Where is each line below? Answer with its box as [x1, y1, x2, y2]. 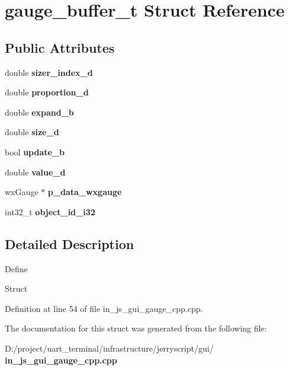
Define [5, 262, 28, 275]
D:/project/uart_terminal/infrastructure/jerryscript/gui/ [5, 342, 214, 354]
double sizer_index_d [5, 66, 93, 78]
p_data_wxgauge [47, 186, 122, 198]
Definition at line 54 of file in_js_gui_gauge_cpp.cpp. [5, 302, 203, 314]
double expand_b [5, 106, 74, 118]
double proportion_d [5, 86, 89, 98]
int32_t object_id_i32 [5, 205, 95, 218]
